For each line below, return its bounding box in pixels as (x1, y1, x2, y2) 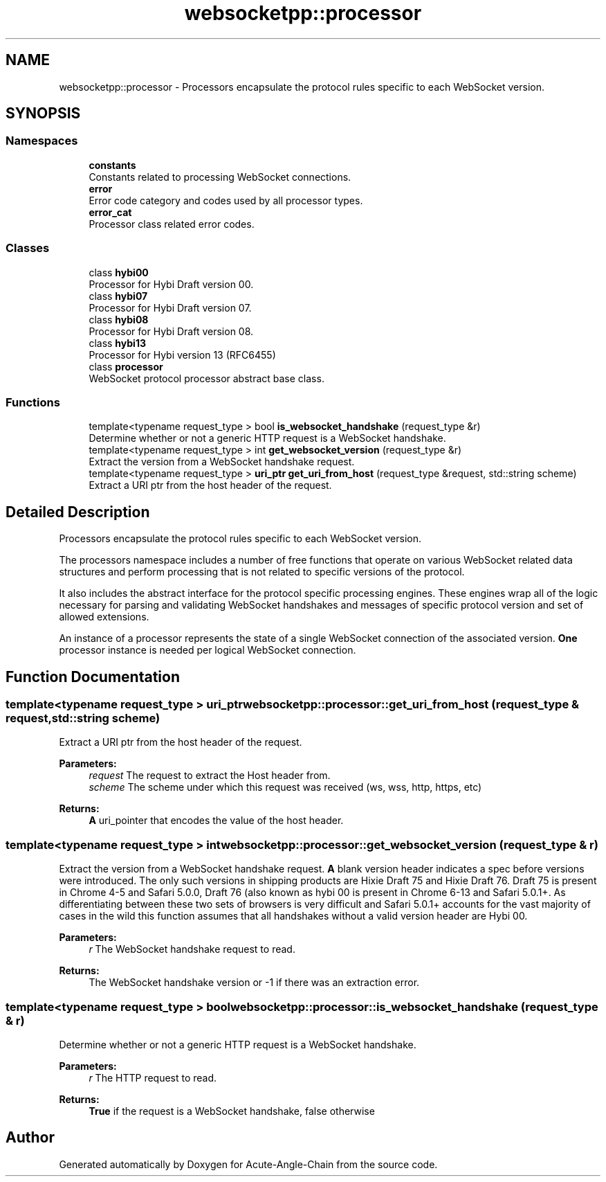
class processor (89, 360, 163, 373)
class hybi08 (89, 313, 149, 325)
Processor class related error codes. (89, 217, 255, 230)
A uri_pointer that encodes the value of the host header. (89, 814, 344, 827)
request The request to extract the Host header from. (89, 769, 331, 782)
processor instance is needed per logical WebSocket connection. (59, 644, 356, 656)
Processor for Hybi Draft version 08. (89, 325, 254, 337)
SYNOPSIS (6, 105, 81, 123)
